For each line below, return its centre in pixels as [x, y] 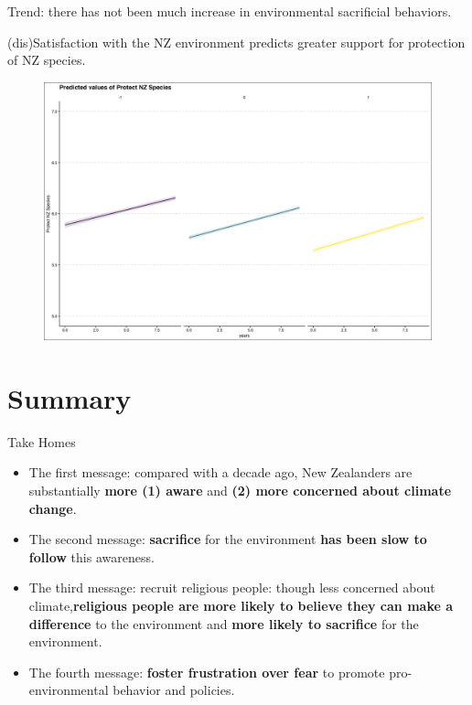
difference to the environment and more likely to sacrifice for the [224, 623]
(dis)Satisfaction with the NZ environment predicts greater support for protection [236, 42]
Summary [70, 397]
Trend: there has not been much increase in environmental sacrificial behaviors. [230, 11]
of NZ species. [47, 60]
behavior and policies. [174, 690]
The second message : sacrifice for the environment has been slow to [228, 539]
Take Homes [42, 441]
